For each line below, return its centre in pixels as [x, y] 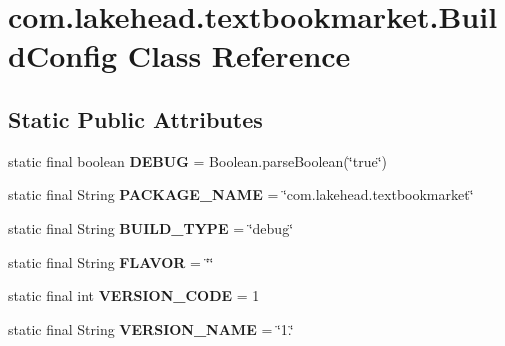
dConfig [63, 55]
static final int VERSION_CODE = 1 [134, 295]
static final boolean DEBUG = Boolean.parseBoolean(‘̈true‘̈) [197, 160]
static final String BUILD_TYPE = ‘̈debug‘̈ [151, 227]
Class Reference [239, 55]
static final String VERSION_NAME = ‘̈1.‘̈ [151, 328]
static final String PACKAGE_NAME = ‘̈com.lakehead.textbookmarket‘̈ [241, 194]
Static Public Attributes [135, 118]
